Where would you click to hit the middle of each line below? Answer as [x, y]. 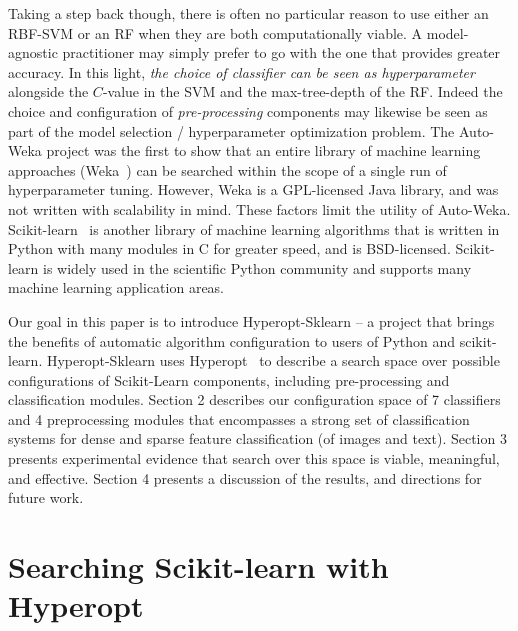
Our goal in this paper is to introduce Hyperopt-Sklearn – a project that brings [251, 320]
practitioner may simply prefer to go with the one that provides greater [281, 52]
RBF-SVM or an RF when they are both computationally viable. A [215, 32]
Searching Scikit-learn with [198, 566]
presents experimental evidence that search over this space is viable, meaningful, [254, 458]
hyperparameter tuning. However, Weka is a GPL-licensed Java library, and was [253, 189]
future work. [46, 497]
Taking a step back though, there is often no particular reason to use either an [248, 13]
